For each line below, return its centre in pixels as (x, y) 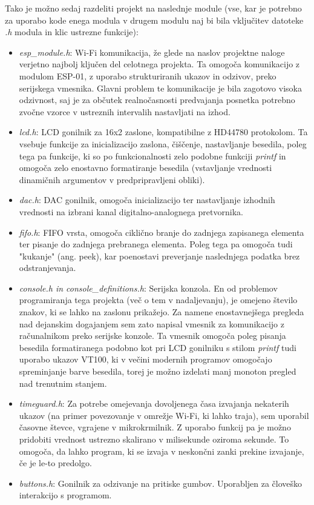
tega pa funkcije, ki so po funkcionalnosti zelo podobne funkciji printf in (152, 156)
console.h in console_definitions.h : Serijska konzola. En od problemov (148, 288)
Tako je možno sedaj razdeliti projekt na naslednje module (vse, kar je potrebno (153, 8)
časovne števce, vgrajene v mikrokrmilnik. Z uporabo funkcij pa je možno (155, 427)
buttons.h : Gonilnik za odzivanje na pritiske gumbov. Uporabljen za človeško (161, 483)
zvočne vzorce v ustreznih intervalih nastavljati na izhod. (125, 111)
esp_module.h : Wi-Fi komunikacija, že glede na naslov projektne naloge (152, 52)
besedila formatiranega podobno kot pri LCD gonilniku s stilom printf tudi (158, 347)
